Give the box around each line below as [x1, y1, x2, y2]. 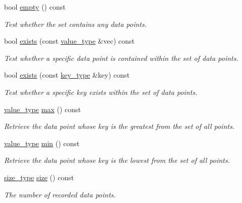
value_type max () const [4, 104, 81, 114]
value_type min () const [4, 138, 80, 148]
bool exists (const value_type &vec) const [4, 36, 135, 46]
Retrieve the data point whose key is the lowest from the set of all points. [4, 155, 230, 165]
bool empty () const [4, 2, 66, 12]
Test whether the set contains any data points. [4, 18, 147, 29]
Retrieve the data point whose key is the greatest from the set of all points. [4, 121, 235, 131]
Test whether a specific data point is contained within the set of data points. [4, 52, 238, 63]
